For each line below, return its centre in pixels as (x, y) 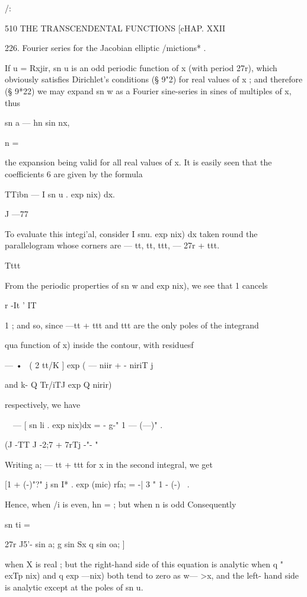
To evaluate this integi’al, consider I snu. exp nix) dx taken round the (131, 233)
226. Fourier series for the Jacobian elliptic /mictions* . (105, 48)
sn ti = (17, 524)
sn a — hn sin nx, (37, 122)
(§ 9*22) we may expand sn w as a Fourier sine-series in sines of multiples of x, (148, 90)
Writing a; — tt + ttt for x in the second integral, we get (109, 464)
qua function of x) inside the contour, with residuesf (99, 345)
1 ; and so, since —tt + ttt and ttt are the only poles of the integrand (132, 325)
